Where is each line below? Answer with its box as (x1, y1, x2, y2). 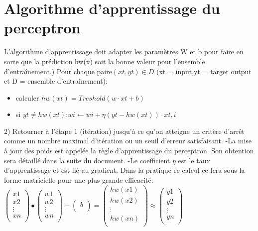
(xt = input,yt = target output (156, 66, 252, 76)
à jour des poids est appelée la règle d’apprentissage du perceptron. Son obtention (4, 145, 254, 156)
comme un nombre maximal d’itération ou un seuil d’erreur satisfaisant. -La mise (4, 135, 252, 146)
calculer (15, 92, 39, 103)
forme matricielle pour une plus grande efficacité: (4, 174, 153, 185)
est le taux (178, 155, 210, 165)
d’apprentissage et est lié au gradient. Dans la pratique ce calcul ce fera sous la (4, 165, 245, 175)
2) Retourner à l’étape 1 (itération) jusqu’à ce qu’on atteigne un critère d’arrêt (4, 125, 245, 136)
